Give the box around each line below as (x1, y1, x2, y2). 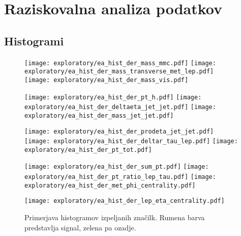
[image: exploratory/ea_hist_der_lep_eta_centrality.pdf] (24, 197, 225, 205)
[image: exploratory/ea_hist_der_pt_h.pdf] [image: (24, 93, 202, 101)
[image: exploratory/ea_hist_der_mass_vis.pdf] (24, 76, 189, 84)
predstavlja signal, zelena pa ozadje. (24, 222, 136, 232)
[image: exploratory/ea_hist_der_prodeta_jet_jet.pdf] (24, 127, 214, 135)
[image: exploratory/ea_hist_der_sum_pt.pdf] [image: (24, 163, 209, 171)
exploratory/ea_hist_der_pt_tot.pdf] (24, 146, 152, 153)
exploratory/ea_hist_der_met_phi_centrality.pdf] (24, 181, 196, 189)
